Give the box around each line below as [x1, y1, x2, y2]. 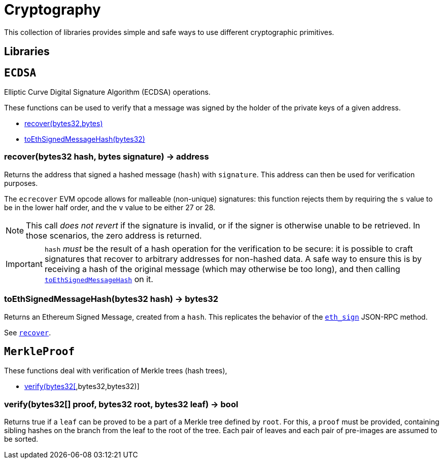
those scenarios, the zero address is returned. [26, 230, 202, 241]
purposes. [4, 178, 38, 187]
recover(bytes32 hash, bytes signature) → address [4, 151, 209, 162]
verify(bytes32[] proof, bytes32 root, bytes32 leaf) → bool [4, 399, 238, 409]
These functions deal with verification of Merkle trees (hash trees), [4, 366, 227, 375]
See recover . [4, 328, 51, 337]
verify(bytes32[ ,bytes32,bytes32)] [24, 382, 140, 391]
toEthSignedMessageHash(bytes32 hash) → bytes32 [4, 294, 219, 304]
